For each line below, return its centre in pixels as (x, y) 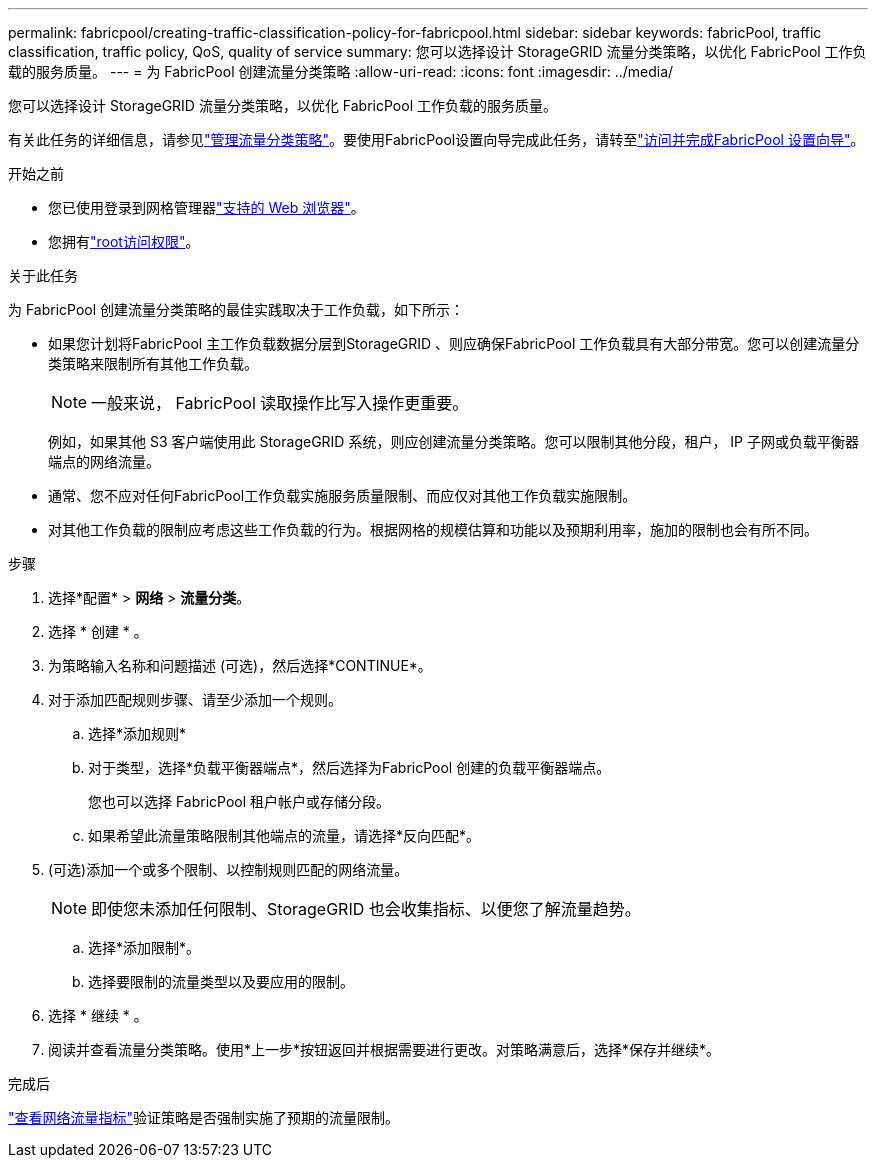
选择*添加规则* (137, 733)
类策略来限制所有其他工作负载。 (153, 363)
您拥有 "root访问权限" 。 (124, 241)
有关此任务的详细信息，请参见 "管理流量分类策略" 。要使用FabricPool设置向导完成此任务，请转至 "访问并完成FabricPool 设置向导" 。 (436, 139)
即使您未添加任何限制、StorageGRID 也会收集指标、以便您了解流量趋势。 (366, 909)
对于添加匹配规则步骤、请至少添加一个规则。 (195, 699)
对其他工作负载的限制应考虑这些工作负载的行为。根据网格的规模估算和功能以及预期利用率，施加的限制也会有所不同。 (433, 529)
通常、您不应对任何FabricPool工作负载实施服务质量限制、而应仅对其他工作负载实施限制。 (342, 495)
